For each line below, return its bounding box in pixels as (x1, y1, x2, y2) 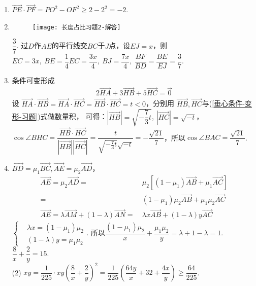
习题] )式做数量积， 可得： (21, 111, 107, 122)
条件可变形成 (12, 75, 55, 85)
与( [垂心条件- (202, 98, 245, 109)
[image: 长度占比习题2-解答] (32, 23, 121, 31)
